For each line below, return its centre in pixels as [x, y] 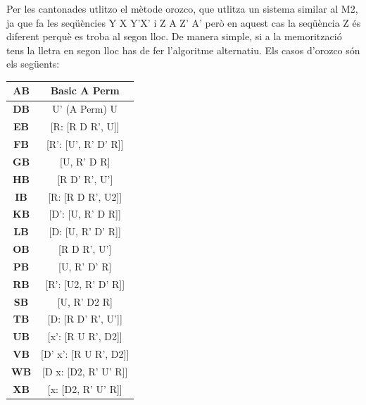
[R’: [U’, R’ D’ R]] [85, 144]
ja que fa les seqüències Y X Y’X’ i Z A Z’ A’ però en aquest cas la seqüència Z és [184, 22]
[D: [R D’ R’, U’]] [85, 319]
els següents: [33, 64]
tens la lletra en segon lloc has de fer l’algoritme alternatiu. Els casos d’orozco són [183, 50]
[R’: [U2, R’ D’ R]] [85, 283]
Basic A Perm [85, 91]
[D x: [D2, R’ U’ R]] [85, 371]
